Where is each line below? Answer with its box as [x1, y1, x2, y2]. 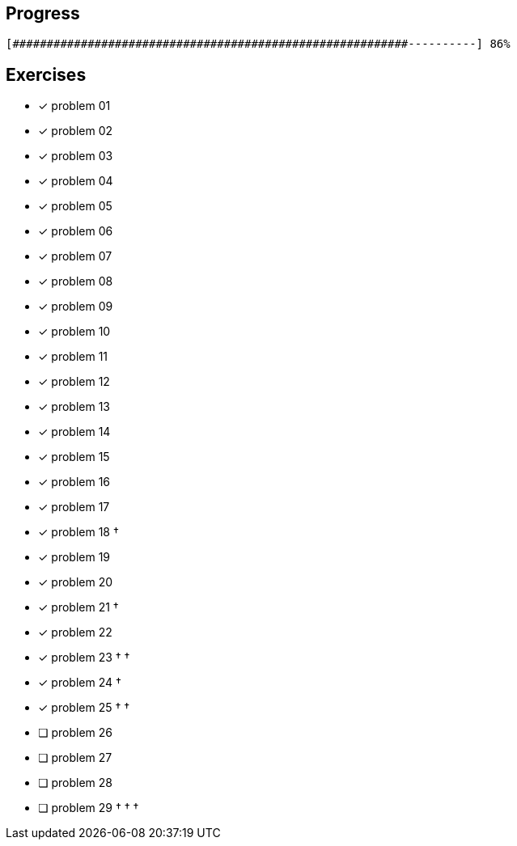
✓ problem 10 [38, 324, 111, 339]
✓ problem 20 [38, 575, 113, 590]
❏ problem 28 [38, 776, 113, 790]
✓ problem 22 [38, 625, 112, 640]
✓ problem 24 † [38, 675, 121, 690]
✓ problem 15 [38, 450, 110, 464]
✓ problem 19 [38, 550, 111, 565]
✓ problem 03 [38, 149, 113, 163]
